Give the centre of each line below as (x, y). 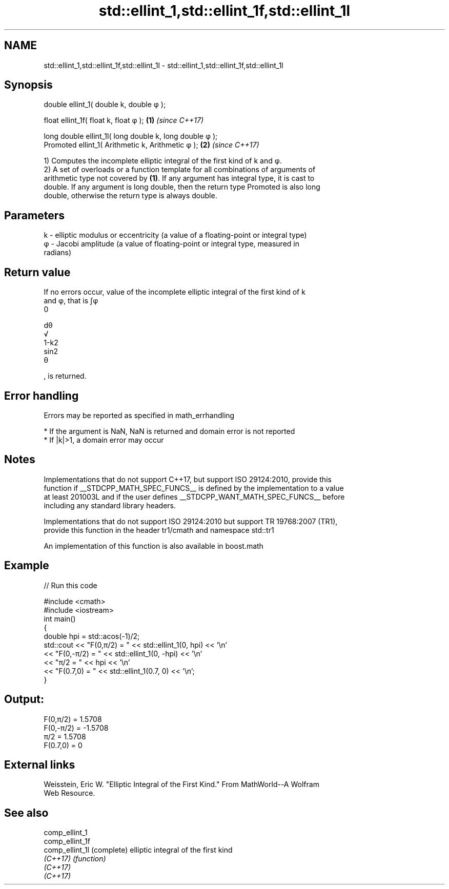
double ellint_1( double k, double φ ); (105, 105)
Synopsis (28, 85)
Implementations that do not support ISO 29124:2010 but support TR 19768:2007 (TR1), (191, 521)
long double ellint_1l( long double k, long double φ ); (131, 136)
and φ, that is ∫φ (71, 301)
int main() (60, 618)
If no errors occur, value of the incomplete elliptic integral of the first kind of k (175, 292)
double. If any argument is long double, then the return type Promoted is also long (182, 187)
